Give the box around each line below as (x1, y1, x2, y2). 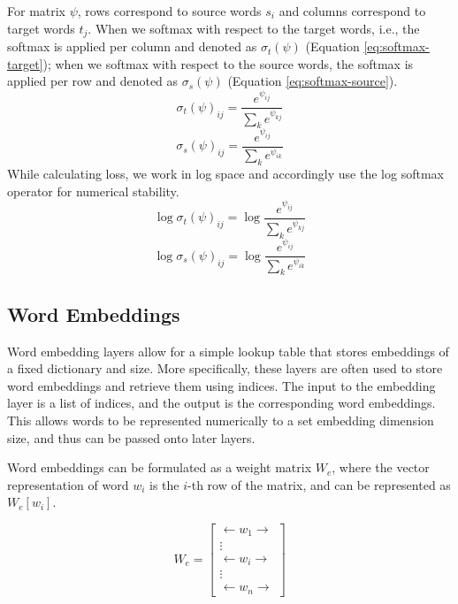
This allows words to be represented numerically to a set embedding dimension (7, 411, 434, 430)
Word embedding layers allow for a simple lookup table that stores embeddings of (7, 341, 449, 360)
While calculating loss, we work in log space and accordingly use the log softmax (7, 164, 444, 183)
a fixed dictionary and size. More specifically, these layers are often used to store (7, 359, 443, 378)
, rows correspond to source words (77, 2, 262, 19)
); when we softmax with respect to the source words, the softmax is (42, 54, 414, 73)
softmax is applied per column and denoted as (7, 37, 257, 56)
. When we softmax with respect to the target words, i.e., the (88, 19, 420, 37)
